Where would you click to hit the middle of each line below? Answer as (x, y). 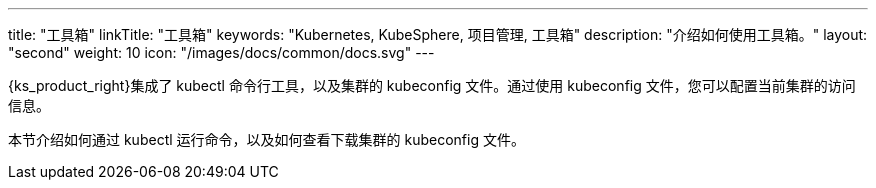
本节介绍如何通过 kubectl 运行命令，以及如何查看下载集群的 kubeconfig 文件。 (266, 139)
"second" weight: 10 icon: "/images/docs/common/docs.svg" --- (221, 52)
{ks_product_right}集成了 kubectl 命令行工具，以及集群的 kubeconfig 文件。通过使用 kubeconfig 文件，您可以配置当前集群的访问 (432, 85)
